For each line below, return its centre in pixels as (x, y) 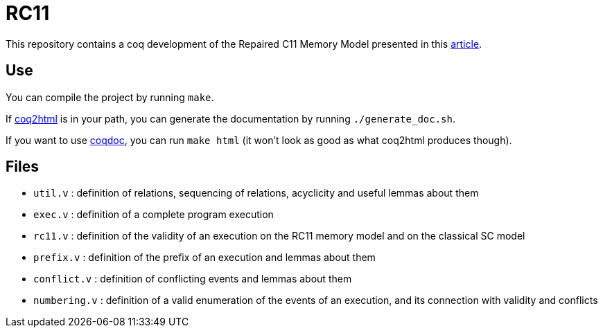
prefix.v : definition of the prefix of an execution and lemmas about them (204, 258)
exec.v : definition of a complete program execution (154, 215)
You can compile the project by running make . (110, 97)
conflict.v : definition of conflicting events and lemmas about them (193, 279)
